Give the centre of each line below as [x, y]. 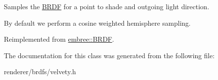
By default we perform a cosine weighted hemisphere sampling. [97, 23]
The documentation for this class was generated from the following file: [109, 55]
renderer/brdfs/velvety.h [40, 72]
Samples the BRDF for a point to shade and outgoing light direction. [107, 6]
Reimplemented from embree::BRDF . [59, 39]
